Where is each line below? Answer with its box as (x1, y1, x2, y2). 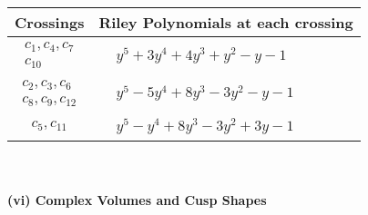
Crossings (15, 12, 85, 33)
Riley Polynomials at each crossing (98, 12, 353, 33)
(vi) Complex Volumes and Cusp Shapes (7, 191, 267, 210)
